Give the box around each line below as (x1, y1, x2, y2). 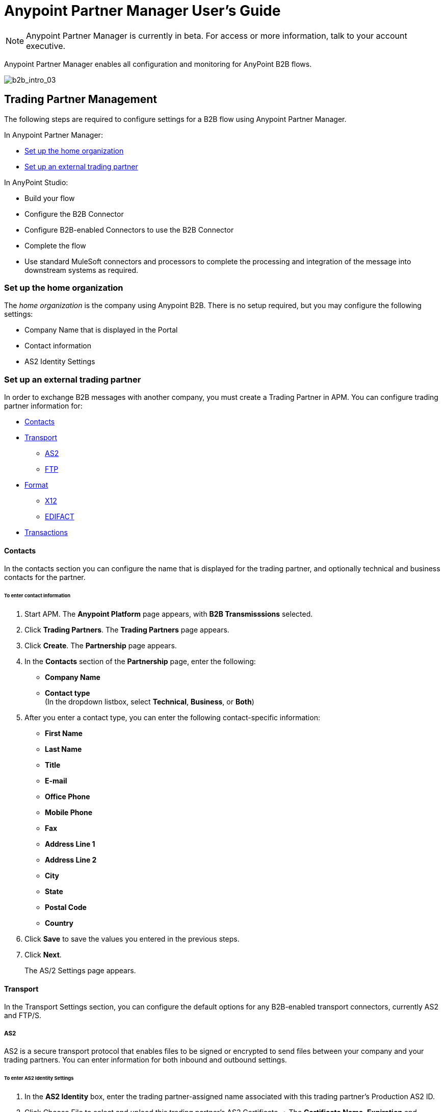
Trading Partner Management (4, 93, 158, 106)
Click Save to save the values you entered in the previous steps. (24, 934, 240, 943)
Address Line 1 (45, 840, 95, 848)
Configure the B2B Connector (24, 209, 124, 218)
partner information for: (4, 401, 83, 411)
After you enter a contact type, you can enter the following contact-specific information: (24, 713, 320, 722)
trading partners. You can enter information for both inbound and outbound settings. (4, 1055, 287, 1064)
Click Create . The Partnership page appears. (24, 641, 177, 650)
